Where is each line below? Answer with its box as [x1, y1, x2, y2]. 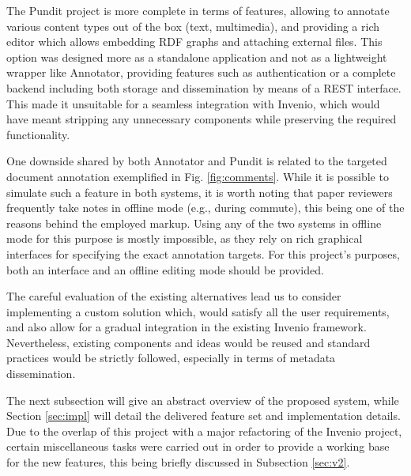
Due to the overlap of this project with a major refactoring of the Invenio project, [6, 422, 402, 439]
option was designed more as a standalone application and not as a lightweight [6, 48, 387, 65]
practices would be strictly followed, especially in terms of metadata [6, 349, 336, 366]
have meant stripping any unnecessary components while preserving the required [6, 111, 397, 127]
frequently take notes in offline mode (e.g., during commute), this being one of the [6, 199, 405, 216]
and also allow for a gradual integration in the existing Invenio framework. [6, 319, 367, 335]
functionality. [6, 126, 70, 142]
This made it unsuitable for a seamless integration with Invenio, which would [6, 95, 380, 111]
